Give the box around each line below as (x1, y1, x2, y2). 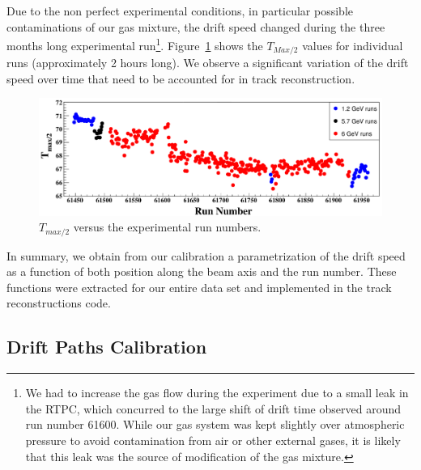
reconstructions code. (6, 294, 111, 311)
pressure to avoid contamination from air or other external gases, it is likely (25, 431, 401, 448)
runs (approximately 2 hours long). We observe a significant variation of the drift (6, 54, 409, 71)
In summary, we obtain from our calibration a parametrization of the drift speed (6, 247, 406, 264)
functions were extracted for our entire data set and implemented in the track (6, 278, 392, 295)
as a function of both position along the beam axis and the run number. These (6, 263, 397, 280)
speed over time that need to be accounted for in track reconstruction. (6, 70, 355, 87)
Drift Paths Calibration (6, 334, 207, 359)
